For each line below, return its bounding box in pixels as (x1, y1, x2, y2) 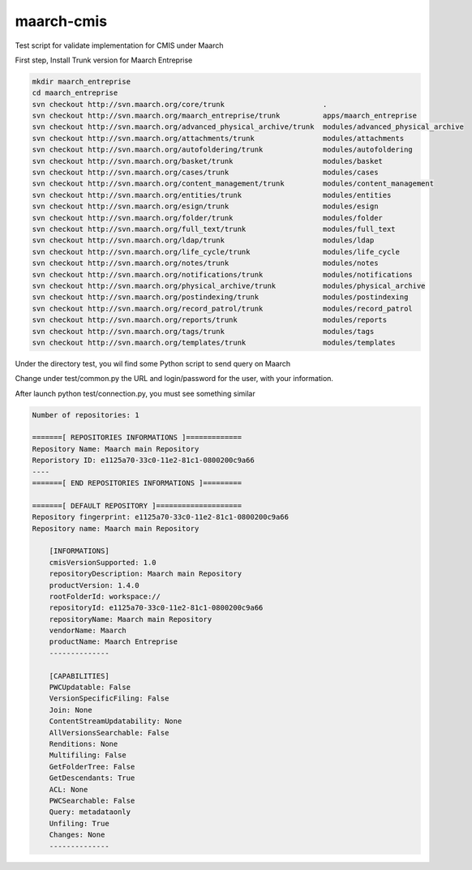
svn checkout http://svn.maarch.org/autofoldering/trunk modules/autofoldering (32, 145, 413, 154)
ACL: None (49, 785, 88, 794)
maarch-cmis (15, 12, 108, 30)
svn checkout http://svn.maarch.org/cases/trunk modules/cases (32, 168, 379, 178)
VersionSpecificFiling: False (49, 694, 169, 703)
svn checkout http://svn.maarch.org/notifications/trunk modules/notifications (32, 270, 413, 279)
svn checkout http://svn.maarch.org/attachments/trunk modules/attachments (32, 134, 405, 143)
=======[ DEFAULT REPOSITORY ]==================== (32, 501, 242, 510)
